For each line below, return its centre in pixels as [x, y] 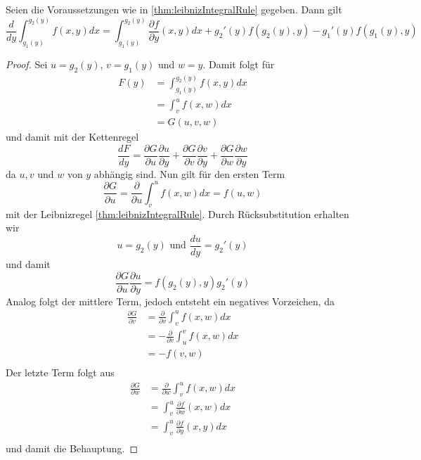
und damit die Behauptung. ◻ [72, 448]
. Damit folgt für [239, 64]
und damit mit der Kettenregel [72, 137]
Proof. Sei [27, 64]
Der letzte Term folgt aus [60, 372]
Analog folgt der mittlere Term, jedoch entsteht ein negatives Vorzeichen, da [170, 301]
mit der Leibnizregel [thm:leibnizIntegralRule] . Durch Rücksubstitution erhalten [177, 213]
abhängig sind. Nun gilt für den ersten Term [189, 173]
